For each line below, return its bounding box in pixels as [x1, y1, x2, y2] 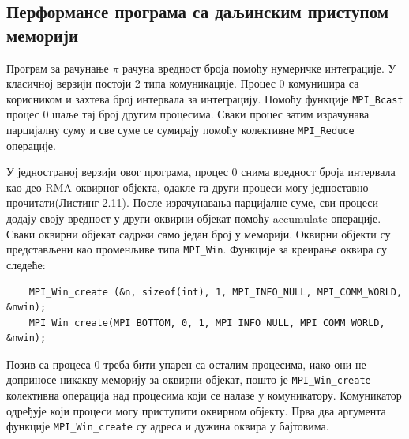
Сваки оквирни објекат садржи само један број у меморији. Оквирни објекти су [6, 225, 391, 242]
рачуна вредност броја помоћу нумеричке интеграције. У [122, 59, 396, 76]
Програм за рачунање [6, 59, 109, 76]
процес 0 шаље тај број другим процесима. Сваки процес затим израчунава [6, 106, 370, 122]
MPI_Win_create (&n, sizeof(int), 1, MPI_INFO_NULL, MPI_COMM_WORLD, [28, 286, 403, 298]
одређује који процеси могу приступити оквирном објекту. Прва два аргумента [6, 402, 386, 418]
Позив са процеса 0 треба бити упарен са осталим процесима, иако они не [6, 355, 366, 372]
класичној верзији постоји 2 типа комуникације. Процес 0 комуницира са [6, 75, 359, 92]
